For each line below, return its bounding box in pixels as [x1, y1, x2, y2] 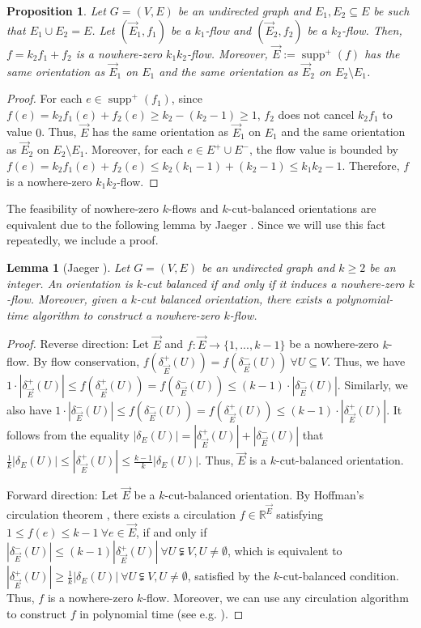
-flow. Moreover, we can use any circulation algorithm [142, 589, 409, 606]
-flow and [205, 21, 252, 38]
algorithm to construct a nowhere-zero [32, 306, 220, 323]
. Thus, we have [327, 353, 406, 370]
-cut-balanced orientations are [228, 200, 376, 217]
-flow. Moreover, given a [6, 291, 127, 308]
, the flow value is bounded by [249, 141, 398, 158]
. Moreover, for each [84, 141, 184, 158]
